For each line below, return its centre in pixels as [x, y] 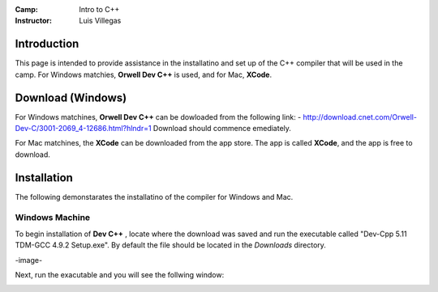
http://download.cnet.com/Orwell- [360, 116]
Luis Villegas [100, 21]
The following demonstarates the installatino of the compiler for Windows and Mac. [154, 197]
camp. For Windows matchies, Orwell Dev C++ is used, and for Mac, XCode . [143, 74]
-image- [29, 260]
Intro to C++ [99, 9]
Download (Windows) [71, 97]
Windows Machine [53, 218]
